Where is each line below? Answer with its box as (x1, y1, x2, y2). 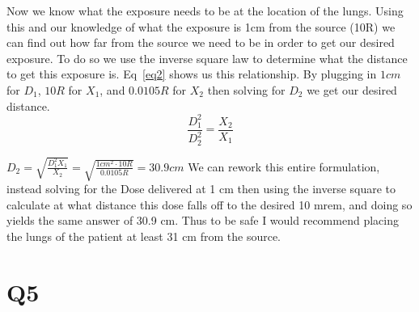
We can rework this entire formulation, (188, 158, 380, 175)
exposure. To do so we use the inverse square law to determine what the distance (6, 49, 408, 66)
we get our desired (307, 81, 397, 98)
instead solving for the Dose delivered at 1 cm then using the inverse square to (6, 180, 396, 196)
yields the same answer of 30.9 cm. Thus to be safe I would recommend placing (6, 212, 399, 229)
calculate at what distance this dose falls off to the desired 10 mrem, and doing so (6, 196, 413, 213)
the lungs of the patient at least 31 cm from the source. (6, 227, 281, 244)
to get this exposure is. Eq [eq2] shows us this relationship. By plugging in (6, 65, 377, 82)
